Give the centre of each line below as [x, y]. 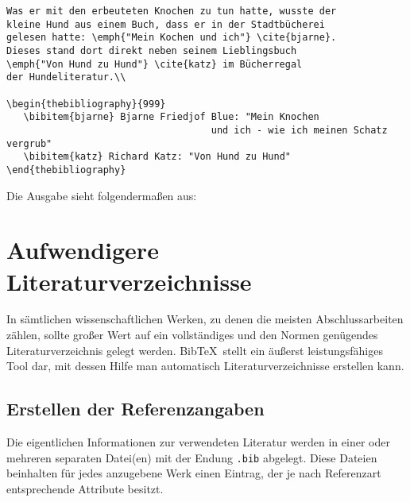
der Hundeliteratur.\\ [66, 77]
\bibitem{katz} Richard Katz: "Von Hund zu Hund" [157, 157]
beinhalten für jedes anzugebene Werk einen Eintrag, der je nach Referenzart [194, 473]
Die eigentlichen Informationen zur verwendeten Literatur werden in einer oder [198, 442]
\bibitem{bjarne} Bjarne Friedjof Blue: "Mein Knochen [171, 117]
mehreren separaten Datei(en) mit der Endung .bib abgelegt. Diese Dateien [192, 457]
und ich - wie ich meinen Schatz [299, 130]
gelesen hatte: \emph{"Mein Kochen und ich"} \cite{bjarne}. [172, 38]
